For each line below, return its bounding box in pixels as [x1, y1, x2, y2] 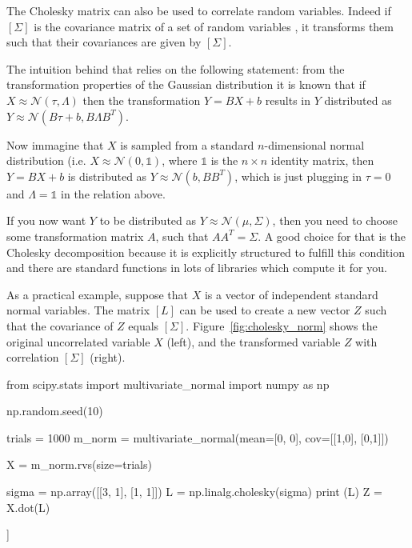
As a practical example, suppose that [6, 286, 188, 302]
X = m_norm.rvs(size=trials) [6, 456, 152, 473]
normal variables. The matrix [6, 302, 150, 318]
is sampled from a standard [120, 136, 254, 153]
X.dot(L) [6, 498, 50, 515]
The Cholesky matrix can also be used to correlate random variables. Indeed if [6, 2, 391, 18]
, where [162, 152, 198, 169]
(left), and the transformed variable [166, 333, 341, 350]
